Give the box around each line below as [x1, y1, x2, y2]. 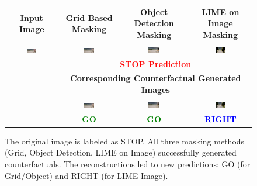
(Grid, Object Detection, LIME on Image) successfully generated [5, 146, 237, 159]
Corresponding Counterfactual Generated [70, 72, 241, 84]
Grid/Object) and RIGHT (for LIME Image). [5, 169, 168, 181]
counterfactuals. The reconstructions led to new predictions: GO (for [5, 158, 251, 170]
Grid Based [65, 11, 113, 23]
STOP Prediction [120, 57, 192, 70]
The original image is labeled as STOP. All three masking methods [5, 135, 245, 147]
